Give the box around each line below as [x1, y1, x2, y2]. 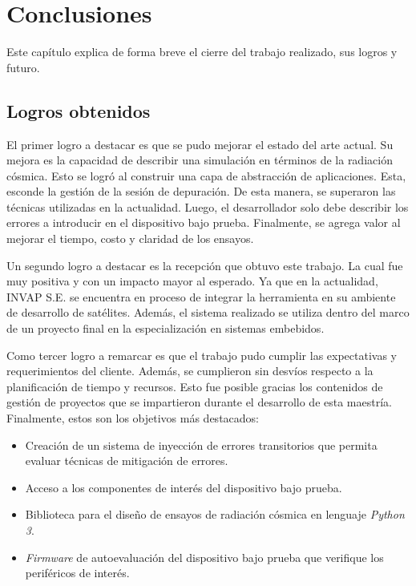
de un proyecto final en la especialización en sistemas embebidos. [6, 320, 325, 337]
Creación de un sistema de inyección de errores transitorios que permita [25, 436, 378, 453]
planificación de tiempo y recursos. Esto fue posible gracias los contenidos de [6, 378, 383, 394]
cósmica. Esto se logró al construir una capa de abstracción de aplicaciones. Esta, [6, 167, 406, 184]
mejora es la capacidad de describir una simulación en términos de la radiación [6, 152, 393, 168]
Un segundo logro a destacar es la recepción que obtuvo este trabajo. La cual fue [6, 257, 403, 273]
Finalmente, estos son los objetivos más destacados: [6, 410, 259, 426]
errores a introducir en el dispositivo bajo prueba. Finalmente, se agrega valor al [6, 214, 401, 231]
